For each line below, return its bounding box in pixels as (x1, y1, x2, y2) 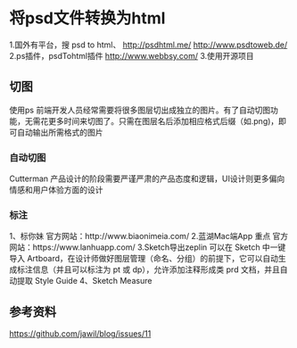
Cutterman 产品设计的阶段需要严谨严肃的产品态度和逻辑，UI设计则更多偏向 (9, 173, 285, 184)
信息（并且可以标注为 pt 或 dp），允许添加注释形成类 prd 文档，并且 (32, 264, 281, 275)
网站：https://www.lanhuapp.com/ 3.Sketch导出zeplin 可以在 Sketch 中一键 (9, 242, 286, 253)
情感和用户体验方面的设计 (9, 185, 103, 195)
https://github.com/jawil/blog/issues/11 (9, 328, 152, 339)
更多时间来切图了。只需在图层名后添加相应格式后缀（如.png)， (47, 115, 279, 126)
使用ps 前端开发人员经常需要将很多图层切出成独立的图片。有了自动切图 (9, 104, 270, 115)
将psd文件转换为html (9, 8, 166, 29)
